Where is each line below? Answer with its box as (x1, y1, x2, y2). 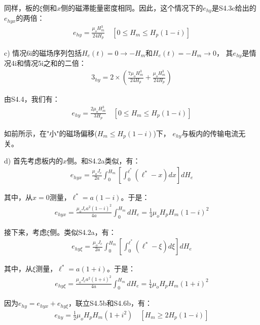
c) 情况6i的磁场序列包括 (4, 48, 82, 58)
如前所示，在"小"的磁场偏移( (4, 128, 97, 138)
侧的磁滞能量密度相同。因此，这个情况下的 (61, 3, 203, 13)
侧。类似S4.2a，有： (50, 226, 116, 237)
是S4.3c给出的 (211, 3, 256, 13)
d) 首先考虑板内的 (4, 155, 63, 166)
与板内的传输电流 (181, 128, 239, 138)
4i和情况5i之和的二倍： (11, 58, 86, 68)
